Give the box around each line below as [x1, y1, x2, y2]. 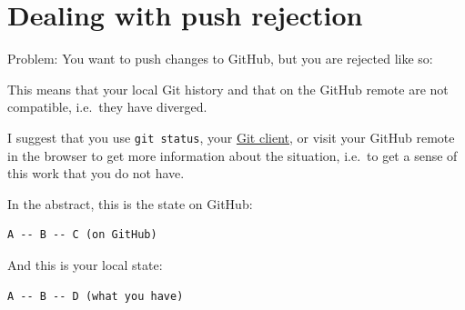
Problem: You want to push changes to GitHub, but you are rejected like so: [7, 49, 433, 68]
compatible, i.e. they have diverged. [7, 97, 207, 116]
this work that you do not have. [7, 164, 185, 183]
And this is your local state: [7, 255, 163, 274]
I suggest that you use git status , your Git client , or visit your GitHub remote [7, 127, 455, 146]
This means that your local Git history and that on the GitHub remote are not [7, 79, 449, 98]
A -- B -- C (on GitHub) [7, 228, 157, 242]
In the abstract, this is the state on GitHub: [7, 194, 253, 213]
